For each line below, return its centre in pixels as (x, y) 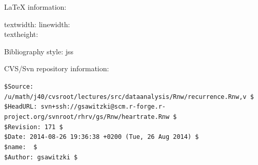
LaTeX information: (35, 7)
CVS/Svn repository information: (57, 68)
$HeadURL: (21, 107)
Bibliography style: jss (39, 51)
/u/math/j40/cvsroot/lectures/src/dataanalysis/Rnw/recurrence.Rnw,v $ (129, 97)
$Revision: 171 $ (34, 127)
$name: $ (21, 147)
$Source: (19, 86)
